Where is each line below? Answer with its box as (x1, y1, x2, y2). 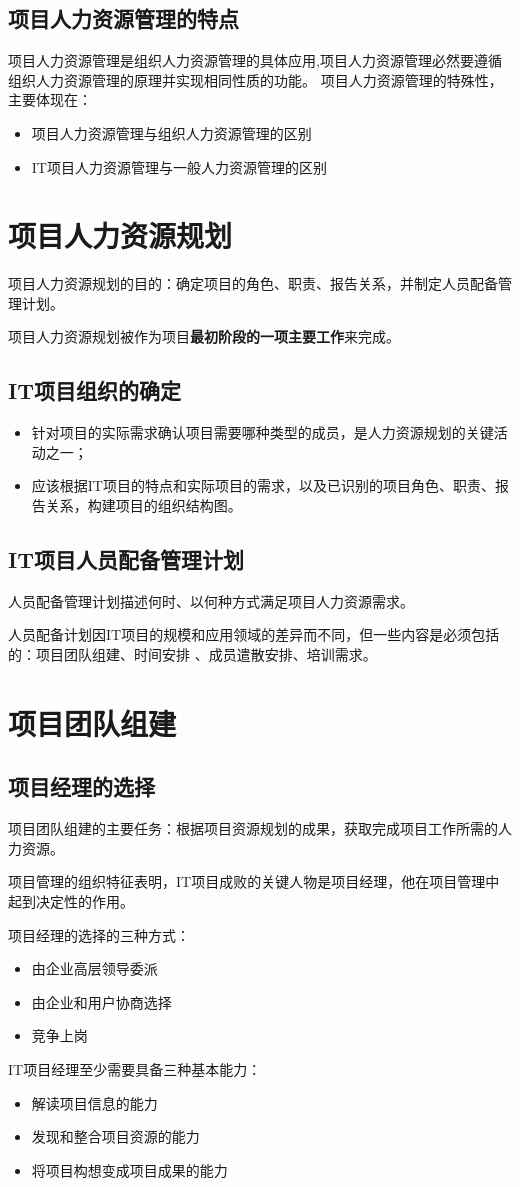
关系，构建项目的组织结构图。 (45, 495, 242, 516)
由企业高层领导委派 (31, 958, 158, 979)
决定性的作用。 (35, 891, 134, 911)
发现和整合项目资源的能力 (31, 1126, 200, 1147)
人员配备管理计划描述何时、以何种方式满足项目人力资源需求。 (8, 590, 414, 611)
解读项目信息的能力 (31, 1092, 158, 1113)
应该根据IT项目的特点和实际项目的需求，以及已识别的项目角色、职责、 (31, 475, 495, 496)
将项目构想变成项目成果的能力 (31, 1159, 228, 1180)
